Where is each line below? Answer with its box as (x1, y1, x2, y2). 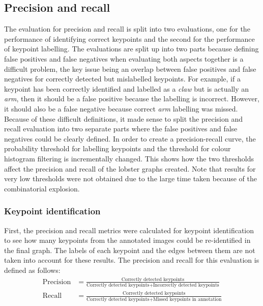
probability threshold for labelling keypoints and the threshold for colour (4, 143, 231, 154)
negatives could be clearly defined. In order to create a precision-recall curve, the (4, 133, 256, 144)
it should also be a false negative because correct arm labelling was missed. (4, 103, 238, 114)
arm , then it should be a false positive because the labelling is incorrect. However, (4, 93, 259, 104)
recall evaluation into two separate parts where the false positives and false (4, 123, 238, 134)
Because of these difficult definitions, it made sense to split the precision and (4, 113, 243, 124)
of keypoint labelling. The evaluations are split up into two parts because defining (4, 43, 259, 54)
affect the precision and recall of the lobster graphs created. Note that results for (4, 163, 256, 174)
